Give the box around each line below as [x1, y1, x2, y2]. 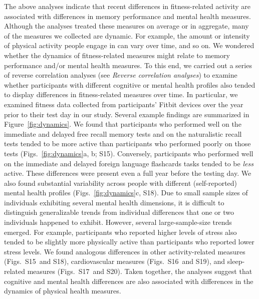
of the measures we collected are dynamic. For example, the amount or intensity [4, 30, 250, 41]
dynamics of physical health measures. [4, 285, 121, 296]
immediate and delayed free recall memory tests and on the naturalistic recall [4, 128, 242, 139]
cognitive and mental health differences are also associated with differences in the [4, 275, 253, 286]
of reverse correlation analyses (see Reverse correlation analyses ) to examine [4, 70, 237, 80]
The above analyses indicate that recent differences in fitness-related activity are [4, 1, 251, 11]
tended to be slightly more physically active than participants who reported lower [4, 236, 254, 247]
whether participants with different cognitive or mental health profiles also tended [4, 79, 255, 90]
